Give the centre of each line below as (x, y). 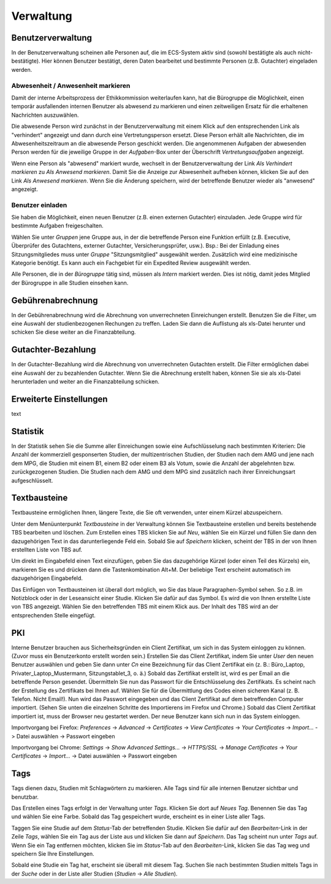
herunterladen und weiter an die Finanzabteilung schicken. (85, 381)
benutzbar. (25, 797)
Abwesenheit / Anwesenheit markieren (71, 85)
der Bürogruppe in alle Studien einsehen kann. (70, 283)
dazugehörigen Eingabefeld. (47, 578)
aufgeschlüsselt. (32, 480)
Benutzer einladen (39, 205)
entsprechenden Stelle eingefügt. (54, 615)
